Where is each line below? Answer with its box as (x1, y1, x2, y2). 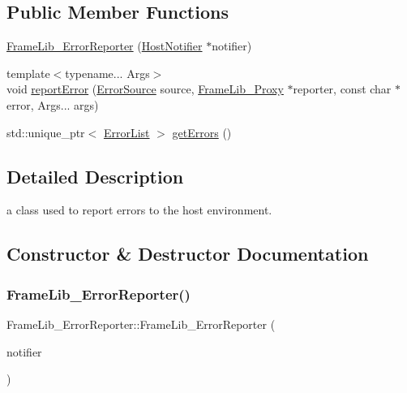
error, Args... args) (6, 96, 99, 113)
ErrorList (103, 123, 150, 140)
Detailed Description (6, 163, 184, 188)
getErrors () (172, 123, 232, 140)
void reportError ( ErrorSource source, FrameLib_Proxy (6, 80, 284, 97)
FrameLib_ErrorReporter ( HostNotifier (6, 37, 203, 54)
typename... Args (65, 64, 150, 81)
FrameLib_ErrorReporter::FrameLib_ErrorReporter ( (6, 315, 276, 332)
